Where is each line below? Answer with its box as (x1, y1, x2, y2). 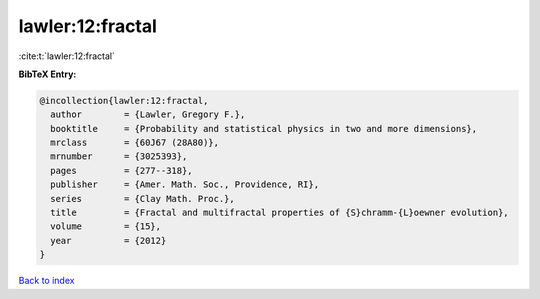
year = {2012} (50, 235, 167, 246)
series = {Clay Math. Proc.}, (50, 193, 235, 204)
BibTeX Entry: (18, 68, 77, 80)
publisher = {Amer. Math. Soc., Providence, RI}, (50, 179, 320, 190)
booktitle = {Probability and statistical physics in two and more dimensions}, (50, 123, 478, 134)
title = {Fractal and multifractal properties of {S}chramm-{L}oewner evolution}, (50, 207, 509, 219)
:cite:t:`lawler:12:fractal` (18, 50, 115, 62)
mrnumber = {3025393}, (50, 151, 188, 162)
